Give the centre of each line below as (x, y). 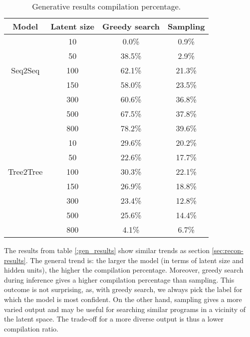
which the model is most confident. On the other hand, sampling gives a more (123, 299)
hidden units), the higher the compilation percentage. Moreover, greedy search (124, 270)
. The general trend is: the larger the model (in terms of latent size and (135, 260)
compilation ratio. (31, 328)
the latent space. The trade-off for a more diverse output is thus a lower (114, 319)
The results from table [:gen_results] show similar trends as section (107, 250)
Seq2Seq (25, 70)
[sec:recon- (228, 250)
